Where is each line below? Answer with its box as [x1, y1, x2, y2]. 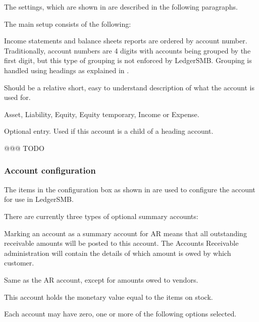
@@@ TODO [4, 142, 44, 153]
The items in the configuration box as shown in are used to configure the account [4, 184, 255, 194]
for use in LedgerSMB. [4, 194, 74, 204]
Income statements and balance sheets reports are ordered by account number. [4, 35, 247, 46]
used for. [4, 92, 31, 102]
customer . [4, 257, 34, 268]
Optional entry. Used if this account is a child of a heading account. [4, 126, 214, 136]
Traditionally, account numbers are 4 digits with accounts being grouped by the [4, 45, 251, 56]
